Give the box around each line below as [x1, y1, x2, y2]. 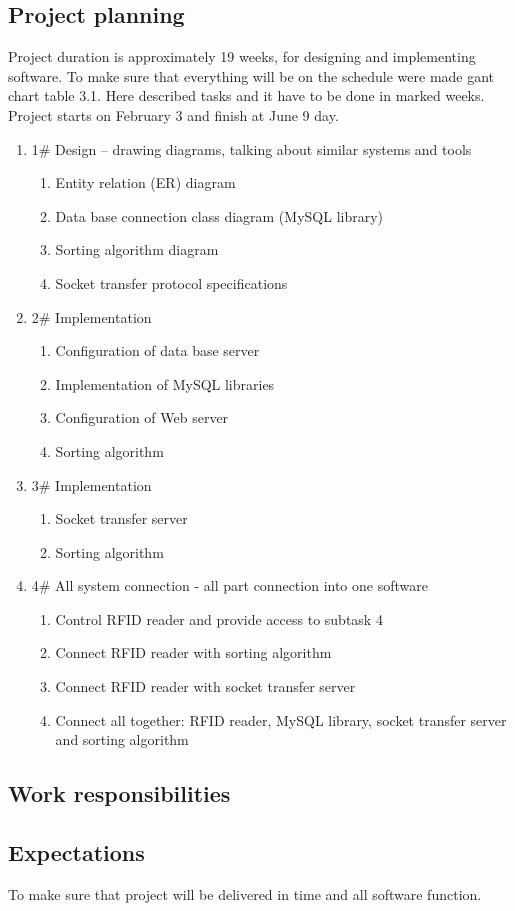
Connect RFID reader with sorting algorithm [55, 642, 332, 663]
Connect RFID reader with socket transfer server [55, 676, 356, 697]
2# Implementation [31, 306, 152, 327]
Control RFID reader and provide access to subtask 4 [55, 608, 383, 629]
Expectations [8, 837, 145, 868]
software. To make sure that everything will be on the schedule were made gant [8, 65, 495, 86]
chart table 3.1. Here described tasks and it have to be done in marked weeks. [8, 85, 485, 106]
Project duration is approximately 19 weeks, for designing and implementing [8, 46, 476, 67]
